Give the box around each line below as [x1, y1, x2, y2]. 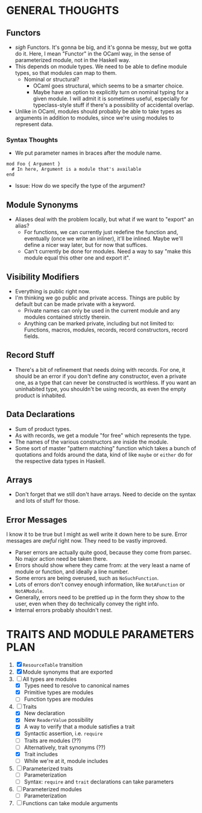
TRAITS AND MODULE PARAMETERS [6, 628, 194, 642]
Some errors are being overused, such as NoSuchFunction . [14, 575, 159, 582]
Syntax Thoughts [6, 135, 58, 144]
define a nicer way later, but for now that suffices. [24, 241, 148, 249]
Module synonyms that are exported [22, 668, 113, 676]
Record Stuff [6, 350, 55, 360]
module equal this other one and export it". [24, 254, 131, 261]
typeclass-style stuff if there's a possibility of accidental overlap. [33, 101, 195, 109]
